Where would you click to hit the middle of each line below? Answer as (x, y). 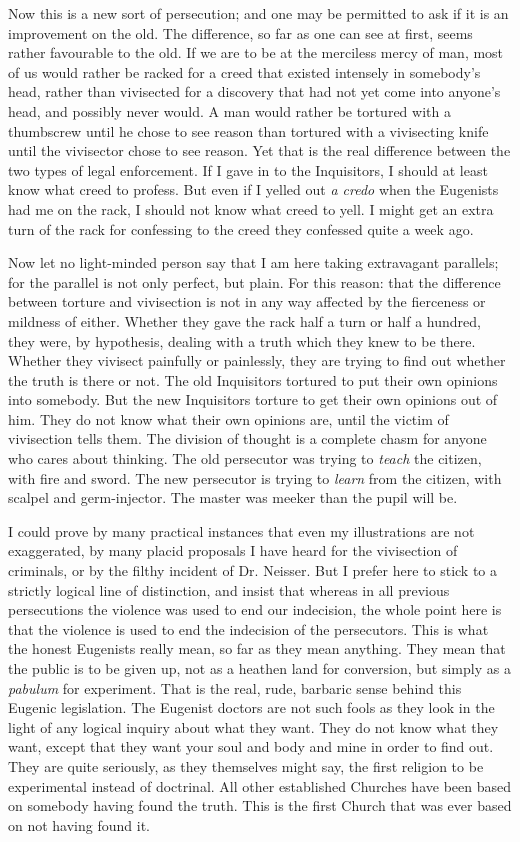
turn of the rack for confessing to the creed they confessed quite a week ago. (241, 228)
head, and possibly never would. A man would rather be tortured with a (229, 110)
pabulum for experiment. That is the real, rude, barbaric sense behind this (235, 687)
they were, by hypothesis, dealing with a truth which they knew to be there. (242, 340)
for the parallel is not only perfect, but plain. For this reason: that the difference (254, 281)
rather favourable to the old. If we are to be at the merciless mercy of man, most (256, 52)
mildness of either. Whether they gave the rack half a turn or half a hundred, (244, 320)
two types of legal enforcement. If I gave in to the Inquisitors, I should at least (248, 169)
